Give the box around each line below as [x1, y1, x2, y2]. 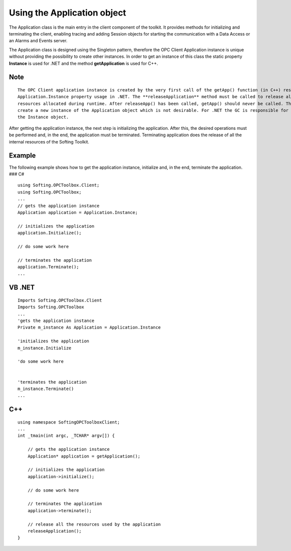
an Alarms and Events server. [9, 38, 68, 44]
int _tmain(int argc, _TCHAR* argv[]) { [17, 433, 115, 439]
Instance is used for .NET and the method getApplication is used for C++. [9, 60, 159, 66]
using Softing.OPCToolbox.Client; [17, 182, 99, 188]
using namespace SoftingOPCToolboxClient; [17, 419, 120, 425]
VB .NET [9, 284, 35, 292]
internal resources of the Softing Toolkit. [9, 139, 90, 144]
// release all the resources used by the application [27, 521, 161, 527]
